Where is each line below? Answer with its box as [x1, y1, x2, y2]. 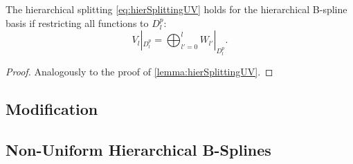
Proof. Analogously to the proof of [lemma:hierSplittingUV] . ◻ [6, 64, 273, 79]
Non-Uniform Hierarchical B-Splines [6, 138, 271, 160]
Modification [6, 98, 98, 120]
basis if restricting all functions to [6, 15, 149, 30]
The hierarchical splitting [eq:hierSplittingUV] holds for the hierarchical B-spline [6, 2, 347, 16]
